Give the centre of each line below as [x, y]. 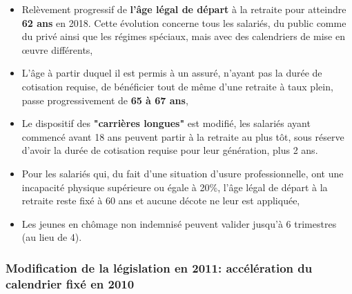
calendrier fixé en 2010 [70, 283]
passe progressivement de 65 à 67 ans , [105, 100]
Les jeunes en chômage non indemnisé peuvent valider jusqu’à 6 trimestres [179, 223]
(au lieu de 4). [52, 237]
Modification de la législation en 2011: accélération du [159, 267]
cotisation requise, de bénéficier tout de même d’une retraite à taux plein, [177, 86]
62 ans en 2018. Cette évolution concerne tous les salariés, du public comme [184, 22]
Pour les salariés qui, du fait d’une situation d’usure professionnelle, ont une [183, 173]
